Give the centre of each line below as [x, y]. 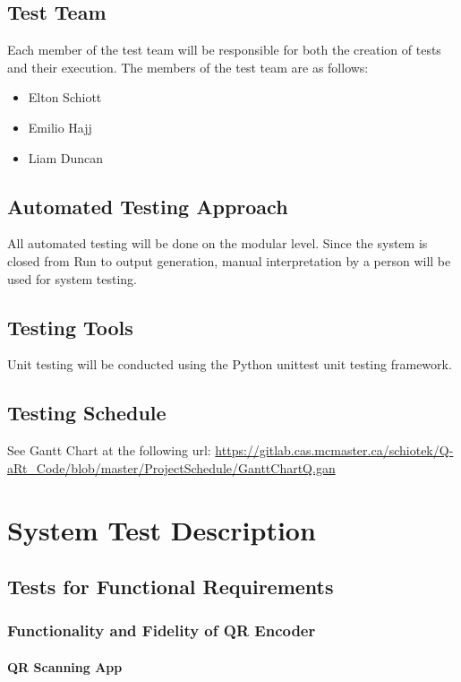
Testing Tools [70, 327]
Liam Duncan [66, 157]
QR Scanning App [65, 666]
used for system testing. [72, 278]
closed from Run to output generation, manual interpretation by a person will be [229, 260]
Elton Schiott [65, 97]
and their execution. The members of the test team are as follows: [188, 67]
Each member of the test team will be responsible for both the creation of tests [224, 50]
